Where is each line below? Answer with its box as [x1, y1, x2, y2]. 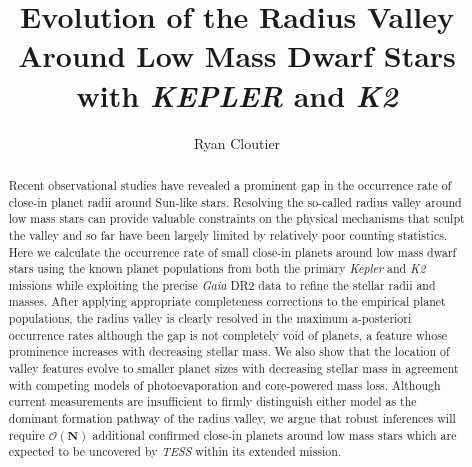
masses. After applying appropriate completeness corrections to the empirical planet [8, 293, 446, 310]
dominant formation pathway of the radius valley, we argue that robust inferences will [8, 410, 456, 427]
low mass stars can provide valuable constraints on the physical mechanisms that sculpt [8, 210, 465, 227]
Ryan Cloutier [193, 132, 281, 153]
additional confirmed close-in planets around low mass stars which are [92, 426, 457, 443]
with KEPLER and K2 [76, 74, 398, 116]
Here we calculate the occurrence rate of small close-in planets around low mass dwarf [8, 243, 457, 260]
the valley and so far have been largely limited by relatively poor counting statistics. [8, 226, 448, 243]
